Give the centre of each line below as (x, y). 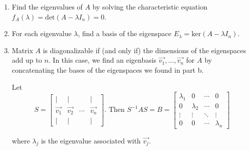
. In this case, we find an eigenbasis (102, 60)
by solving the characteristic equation (150, 7)
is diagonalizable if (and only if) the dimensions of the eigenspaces (144, 50)
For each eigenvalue (42, 33)
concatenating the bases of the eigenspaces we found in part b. (108, 69)
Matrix (22, 50)
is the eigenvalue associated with (91, 140)
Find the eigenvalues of (47, 7)
